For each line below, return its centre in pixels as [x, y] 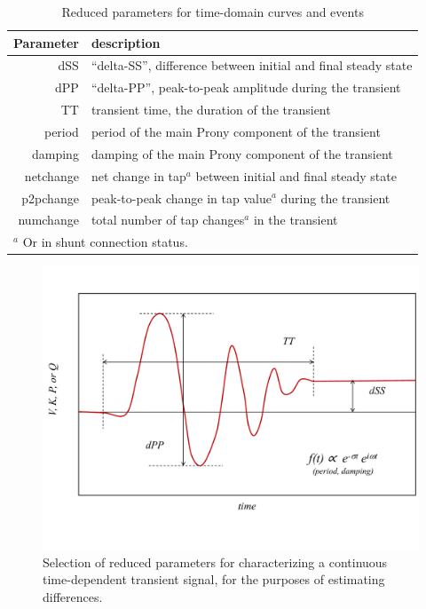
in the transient [296, 220]
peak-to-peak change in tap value [181, 198]
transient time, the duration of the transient [211, 110]
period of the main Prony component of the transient [236, 131]
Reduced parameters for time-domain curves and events [213, 12]
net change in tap [138, 175]
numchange [48, 220]
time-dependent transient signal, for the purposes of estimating [214, 579]
